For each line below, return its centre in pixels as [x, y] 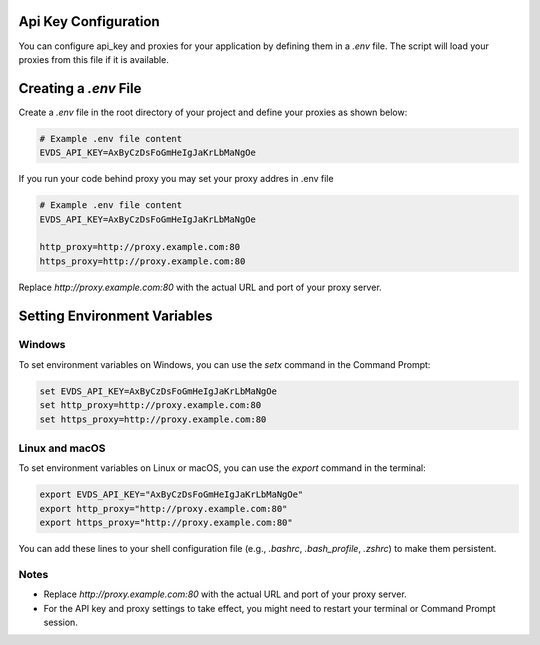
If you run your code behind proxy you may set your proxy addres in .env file [176, 179]
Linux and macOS [62, 448]
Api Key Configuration [89, 21]
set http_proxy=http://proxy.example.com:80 [150, 405]
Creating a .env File [80, 88]
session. [61, 622]
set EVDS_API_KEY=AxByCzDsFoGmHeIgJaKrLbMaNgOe [158, 391]
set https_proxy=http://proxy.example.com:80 [153, 419]
